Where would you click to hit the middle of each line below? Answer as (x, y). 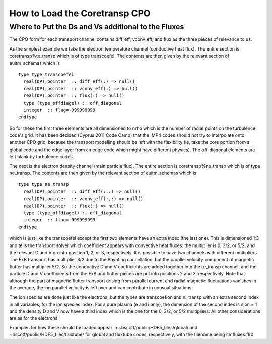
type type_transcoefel (46, 74)
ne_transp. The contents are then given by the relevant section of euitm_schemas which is (103, 173)
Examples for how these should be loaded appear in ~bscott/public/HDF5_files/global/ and (104, 327)
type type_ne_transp (44, 185)
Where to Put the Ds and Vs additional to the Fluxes (97, 27)
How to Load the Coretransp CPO (80, 13)
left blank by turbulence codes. (42, 157)
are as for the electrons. (34, 318)
